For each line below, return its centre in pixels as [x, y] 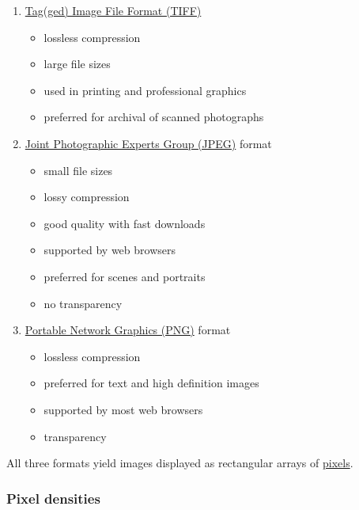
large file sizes [77, 64]
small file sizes [78, 170]
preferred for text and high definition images [151, 383]
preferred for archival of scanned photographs [154, 117]
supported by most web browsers [123, 409]
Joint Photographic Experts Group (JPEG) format [148, 143]
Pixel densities [53, 498]
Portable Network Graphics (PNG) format [128, 330]
